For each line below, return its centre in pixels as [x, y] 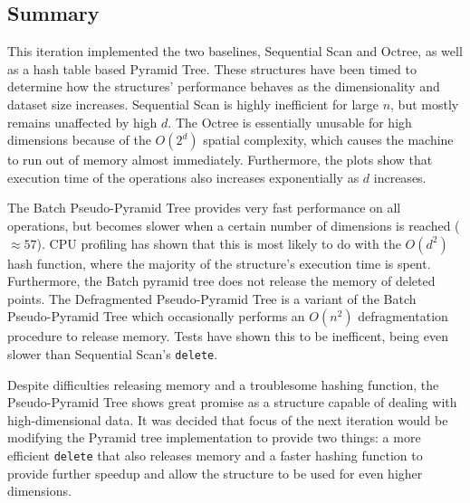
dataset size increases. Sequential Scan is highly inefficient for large [193, 104]
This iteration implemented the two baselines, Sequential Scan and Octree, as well [235, 51]
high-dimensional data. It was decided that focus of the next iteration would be [228, 419]
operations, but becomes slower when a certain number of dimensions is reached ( [234, 225]
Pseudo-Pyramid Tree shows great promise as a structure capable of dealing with [232, 402]
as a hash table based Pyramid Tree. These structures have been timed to [212, 68]
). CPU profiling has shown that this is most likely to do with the [219, 243]
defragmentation [403, 316]
